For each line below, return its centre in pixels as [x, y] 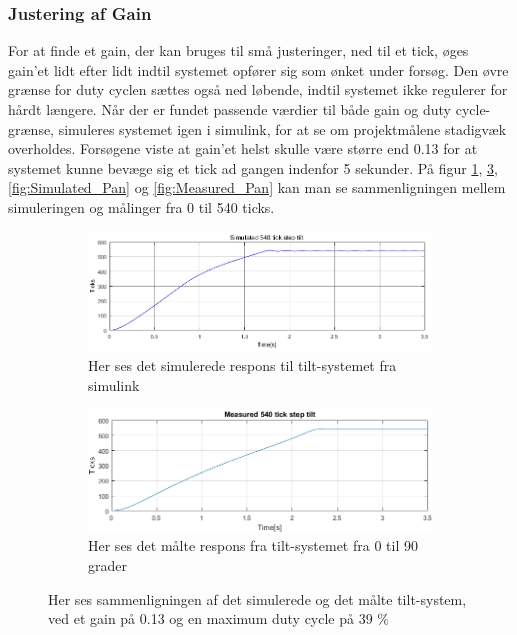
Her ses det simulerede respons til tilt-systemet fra [242, 364]
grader [107, 565]
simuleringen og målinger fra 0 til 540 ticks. [141, 206]
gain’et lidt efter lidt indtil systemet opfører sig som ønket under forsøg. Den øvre [258, 69]
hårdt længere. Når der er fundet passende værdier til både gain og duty [230, 109]
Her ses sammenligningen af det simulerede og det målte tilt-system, [257, 598]
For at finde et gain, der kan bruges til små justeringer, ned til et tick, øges [238, 50]
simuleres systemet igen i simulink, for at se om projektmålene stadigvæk [282, 128]
